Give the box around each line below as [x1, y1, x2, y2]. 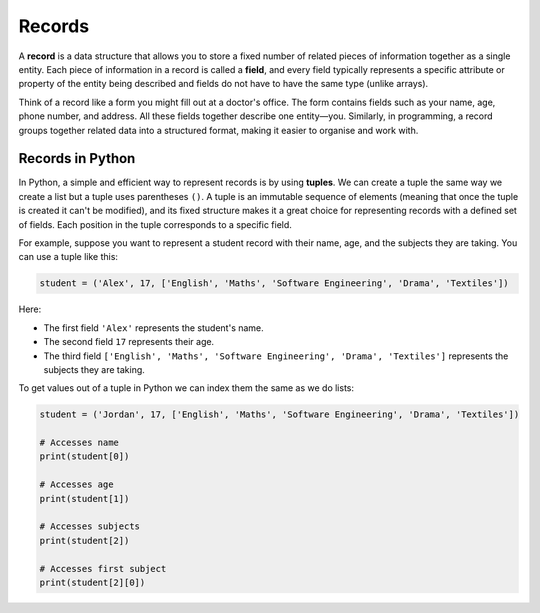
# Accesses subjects [39, 521, 140, 532]
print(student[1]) [39, 493, 130, 504]
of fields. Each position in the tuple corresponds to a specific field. [18, 218, 292, 230]
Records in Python [18, 150, 136, 167]
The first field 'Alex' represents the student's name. [43, 321, 264, 334]
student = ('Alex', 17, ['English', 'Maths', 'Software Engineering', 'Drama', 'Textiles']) [39, 278, 509, 289]
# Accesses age [39, 479, 114, 490]
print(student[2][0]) [39, 576, 146, 588]
